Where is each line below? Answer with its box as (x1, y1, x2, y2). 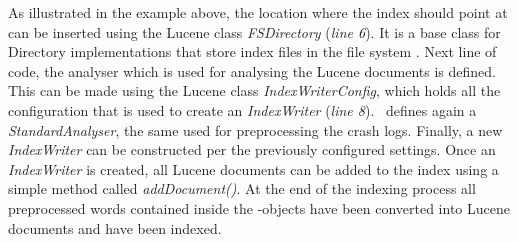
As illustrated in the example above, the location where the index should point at (8, 2, 508, 22)
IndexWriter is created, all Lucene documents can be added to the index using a (8, 158, 499, 179)
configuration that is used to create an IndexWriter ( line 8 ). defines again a (8, 99, 477, 120)
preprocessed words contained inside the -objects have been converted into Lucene (8, 197, 510, 218)
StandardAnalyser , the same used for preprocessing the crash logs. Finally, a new (8, 119, 503, 140)
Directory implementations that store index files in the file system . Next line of (8, 41, 497, 62)
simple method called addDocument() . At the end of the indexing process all (8, 178, 476, 199)
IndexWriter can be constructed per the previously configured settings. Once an (8, 139, 496, 160)
